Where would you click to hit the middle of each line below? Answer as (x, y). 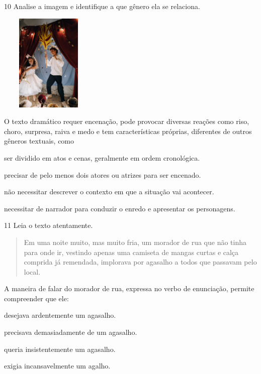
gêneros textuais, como (39, 141)
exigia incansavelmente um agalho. (57, 366)
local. (32, 271)
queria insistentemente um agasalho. (60, 349)
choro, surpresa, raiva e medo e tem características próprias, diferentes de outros (128, 131)
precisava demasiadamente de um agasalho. (71, 332)
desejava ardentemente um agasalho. (60, 315)
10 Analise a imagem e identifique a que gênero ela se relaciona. (102, 6)
